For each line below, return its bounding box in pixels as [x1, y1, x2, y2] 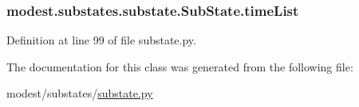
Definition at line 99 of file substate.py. [6, 32, 196, 48]
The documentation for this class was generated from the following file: [6, 58, 353, 75]
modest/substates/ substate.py [6, 85, 153, 101]
